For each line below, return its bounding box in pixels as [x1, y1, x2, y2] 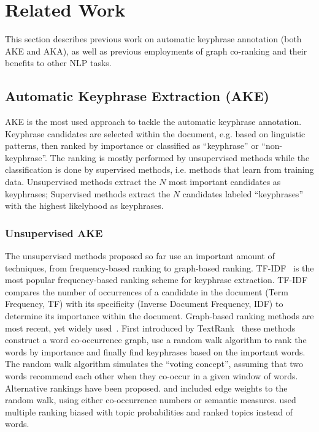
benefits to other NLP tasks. [5, 56, 112, 69]
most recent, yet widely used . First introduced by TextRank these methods [5, 321, 296, 334]
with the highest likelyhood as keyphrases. [5, 199, 164, 212]
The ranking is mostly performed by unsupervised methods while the [50, 151, 310, 164]
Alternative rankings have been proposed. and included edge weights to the [5, 381, 288, 394]
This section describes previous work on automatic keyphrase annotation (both [5, 32, 302, 45]
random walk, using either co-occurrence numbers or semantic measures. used [5, 393, 296, 406]
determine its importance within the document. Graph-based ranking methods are [5, 309, 314, 322]
